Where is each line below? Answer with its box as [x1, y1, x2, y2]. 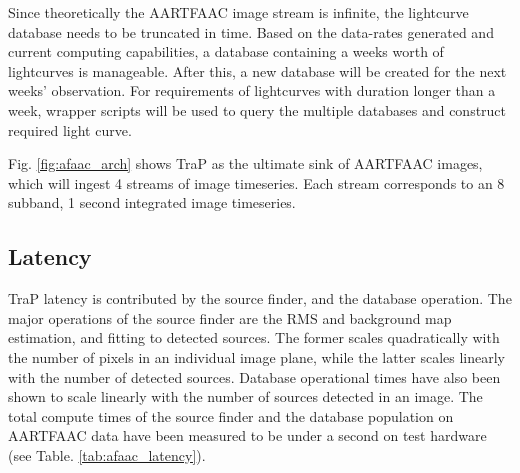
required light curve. [8, 119, 132, 140]
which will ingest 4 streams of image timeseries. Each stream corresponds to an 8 [8, 172, 505, 193]
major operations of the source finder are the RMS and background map [8, 307, 452, 328]
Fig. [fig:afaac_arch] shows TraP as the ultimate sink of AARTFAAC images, [8, 153, 483, 174]
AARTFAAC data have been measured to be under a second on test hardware [8, 425, 487, 446]
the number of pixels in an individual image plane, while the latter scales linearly [8, 346, 505, 367]
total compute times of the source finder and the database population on [8, 405, 454, 426]
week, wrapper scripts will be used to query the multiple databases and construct [8, 99, 507, 120]
